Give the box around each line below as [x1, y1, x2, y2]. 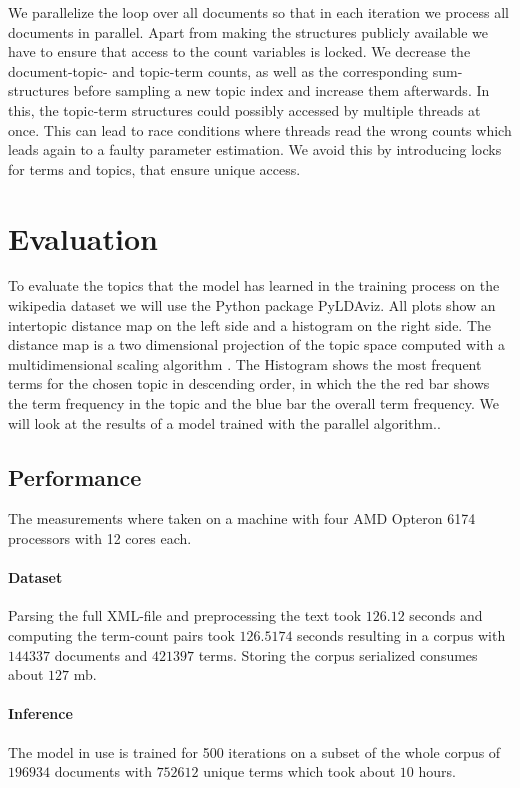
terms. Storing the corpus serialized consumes [198, 644, 478, 665]
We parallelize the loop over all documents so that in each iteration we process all [8, 2, 509, 22]
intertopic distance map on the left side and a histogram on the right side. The [8, 314, 492, 335]
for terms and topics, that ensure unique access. [8, 158, 301, 179]
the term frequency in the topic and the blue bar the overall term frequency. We [8, 393, 500, 414]
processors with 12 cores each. [8, 528, 192, 549]
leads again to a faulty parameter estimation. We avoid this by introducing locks [8, 139, 502, 160]
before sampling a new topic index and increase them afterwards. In [73, 80, 490, 101]
